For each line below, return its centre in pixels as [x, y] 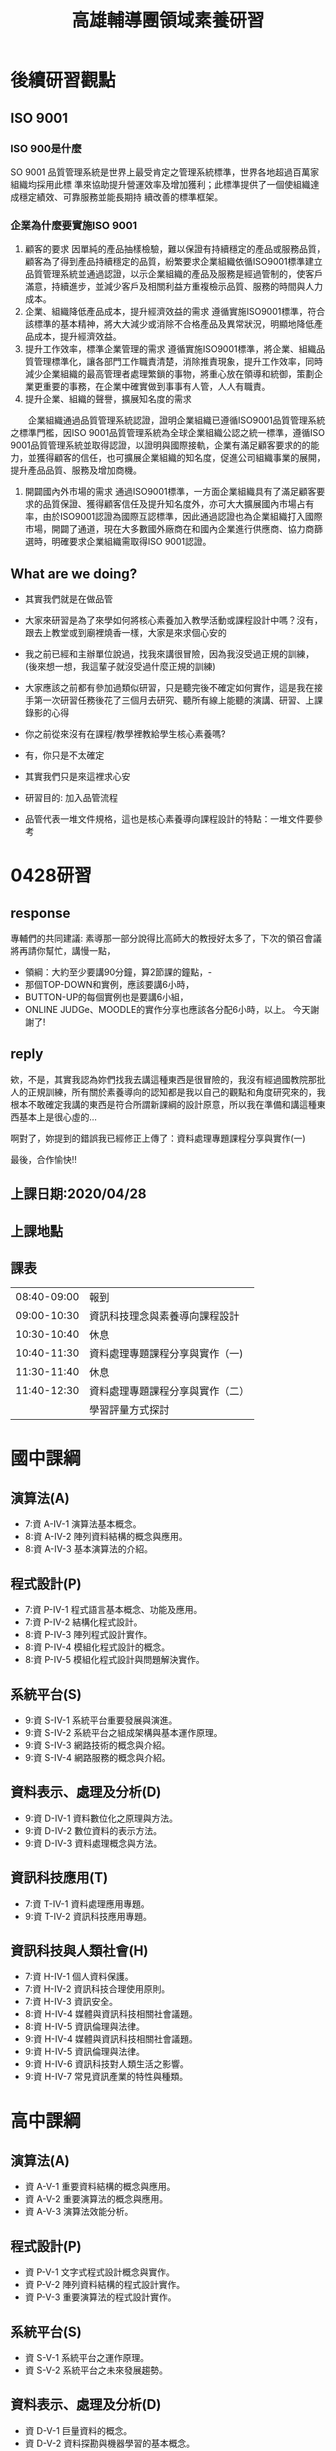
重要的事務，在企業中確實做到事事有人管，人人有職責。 [156, 387]
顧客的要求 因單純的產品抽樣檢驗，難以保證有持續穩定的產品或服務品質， [175, 249]
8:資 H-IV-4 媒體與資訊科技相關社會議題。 [111, 2014]
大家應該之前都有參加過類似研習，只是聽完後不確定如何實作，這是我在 [169, 687]
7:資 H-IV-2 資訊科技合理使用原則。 [97, 1989]
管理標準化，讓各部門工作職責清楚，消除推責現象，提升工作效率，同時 [178, 362]
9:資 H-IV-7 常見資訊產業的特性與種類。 [106, 2077]
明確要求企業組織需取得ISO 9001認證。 [131, 542]
